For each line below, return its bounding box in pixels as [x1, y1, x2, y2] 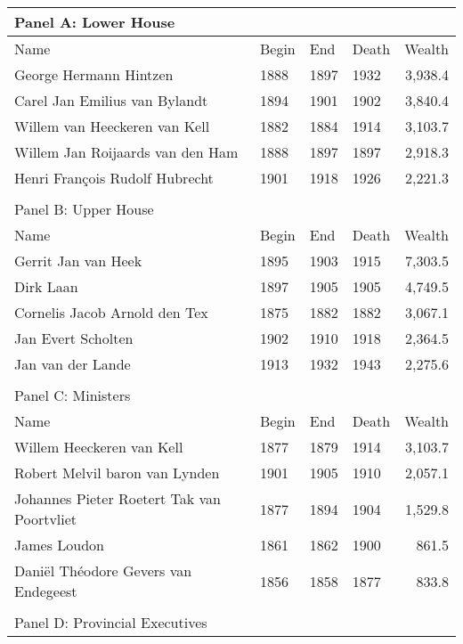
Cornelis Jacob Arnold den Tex [14, 302, 208, 322]
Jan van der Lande [14, 354, 131, 374]
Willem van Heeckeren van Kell [14, 116, 210, 136]
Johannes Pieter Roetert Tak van [14, 488, 221, 509]
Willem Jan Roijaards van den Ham [14, 142, 239, 162]
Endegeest [14, 581, 77, 601]
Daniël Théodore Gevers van [14, 560, 192, 581]
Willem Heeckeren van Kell [14, 436, 183, 457]
